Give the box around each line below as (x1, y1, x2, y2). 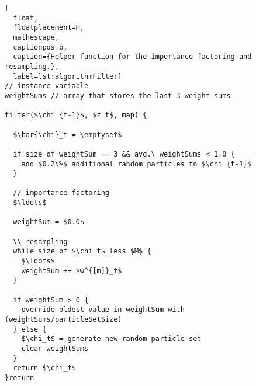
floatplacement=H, (13, 23, 85, 32)
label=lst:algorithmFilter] (13, 72, 122, 81)
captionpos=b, (13, 43, 68, 51)
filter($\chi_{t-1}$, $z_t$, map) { (5, 111, 147, 120)
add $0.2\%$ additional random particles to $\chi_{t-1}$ (21, 159, 252, 168)
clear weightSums (21, 344, 89, 353)
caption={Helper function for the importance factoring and (13, 53, 252, 61)
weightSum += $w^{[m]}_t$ (21, 266, 122, 275)
